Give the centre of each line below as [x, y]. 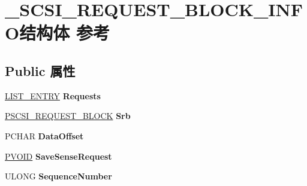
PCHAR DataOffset [44, 135]
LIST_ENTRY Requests [53, 95]
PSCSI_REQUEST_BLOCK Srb [68, 116]
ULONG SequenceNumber [58, 176]
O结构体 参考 [57, 33]
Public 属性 [40, 70]
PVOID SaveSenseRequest [58, 156]
